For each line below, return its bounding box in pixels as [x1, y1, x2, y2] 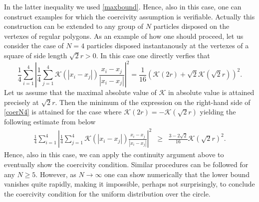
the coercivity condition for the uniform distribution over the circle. [4, 188, 211, 199]
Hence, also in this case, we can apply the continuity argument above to [4, 149, 224, 160]
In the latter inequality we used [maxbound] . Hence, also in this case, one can [4, 1, 242, 11]
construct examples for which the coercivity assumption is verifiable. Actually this [4, 11, 255, 21]
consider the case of [4, 40, 64, 51]
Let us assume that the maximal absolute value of [4, 87, 157, 98]
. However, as [35, 169, 76, 179]
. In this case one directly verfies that [96, 50, 210, 60]
